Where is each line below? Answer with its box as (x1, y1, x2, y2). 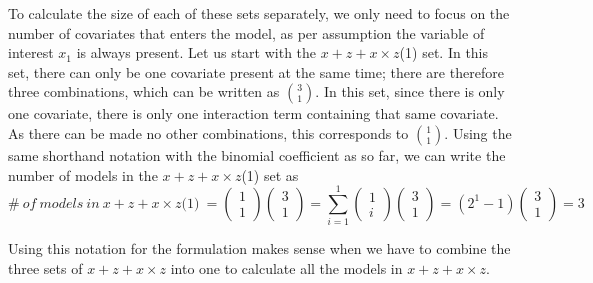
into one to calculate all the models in (170, 257, 403, 278)
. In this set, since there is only (315, 81, 505, 102)
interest (8, 42, 54, 63)
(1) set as (241, 164, 299, 185)
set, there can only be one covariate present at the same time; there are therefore (8, 61, 504, 82)
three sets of (8, 257, 83, 278)
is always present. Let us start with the (76, 42, 317, 63)
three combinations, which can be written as (8, 81, 280, 102)
